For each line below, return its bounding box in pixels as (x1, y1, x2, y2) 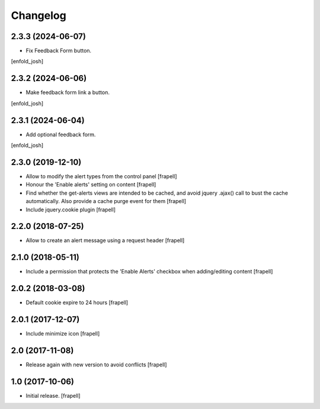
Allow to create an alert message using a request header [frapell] (25, 237, 185, 244)
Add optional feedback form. (25, 131, 96, 138)
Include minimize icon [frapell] (25, 330, 100, 337)
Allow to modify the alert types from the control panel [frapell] (25, 172, 177, 180)
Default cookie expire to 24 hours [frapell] (25, 299, 129, 306)
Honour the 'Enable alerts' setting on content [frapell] (25, 181, 156, 188)
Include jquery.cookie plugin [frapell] (25, 206, 116, 213)
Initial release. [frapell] (25, 392, 81, 399)
